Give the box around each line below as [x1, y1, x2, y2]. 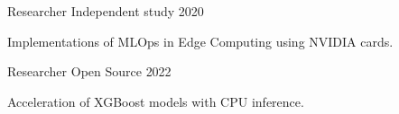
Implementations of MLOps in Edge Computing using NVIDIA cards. [7, 31, 394, 50]
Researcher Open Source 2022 [7, 62, 172, 81]
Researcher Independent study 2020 [7, 2, 204, 20]
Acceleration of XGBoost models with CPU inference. [7, 92, 304, 110]
